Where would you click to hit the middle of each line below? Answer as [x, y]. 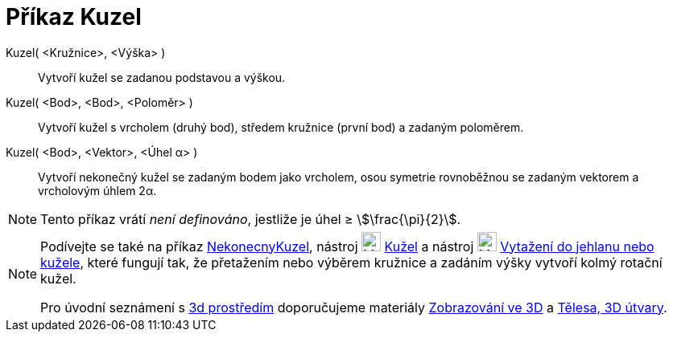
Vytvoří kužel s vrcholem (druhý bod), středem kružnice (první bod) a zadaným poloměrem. [281, 127]
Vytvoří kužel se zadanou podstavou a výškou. [162, 77]
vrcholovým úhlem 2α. [97, 190]
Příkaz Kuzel [74, 17]
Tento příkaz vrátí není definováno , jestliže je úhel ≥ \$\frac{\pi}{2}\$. [251, 219]
